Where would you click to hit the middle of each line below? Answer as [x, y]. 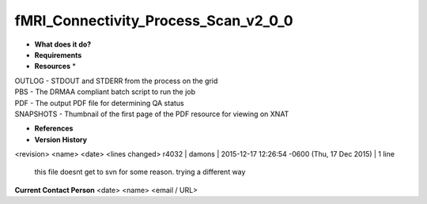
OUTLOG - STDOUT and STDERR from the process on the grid [116, 81]
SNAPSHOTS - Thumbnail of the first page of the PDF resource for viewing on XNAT [152, 114]
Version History [60, 139]
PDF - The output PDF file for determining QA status [100, 103]
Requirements [58, 55]
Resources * [55, 66]
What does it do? [63, 44]
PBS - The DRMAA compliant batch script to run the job [105, 92]
